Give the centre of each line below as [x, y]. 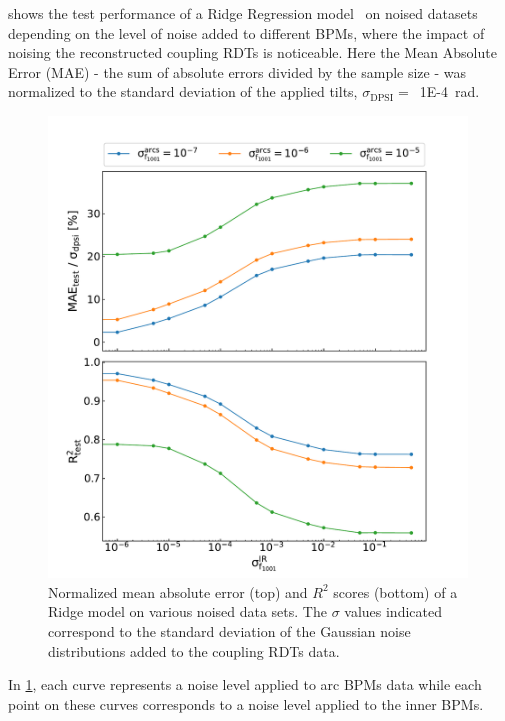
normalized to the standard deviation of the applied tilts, [183, 91]
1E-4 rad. [449, 91]
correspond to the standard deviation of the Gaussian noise [229, 630]
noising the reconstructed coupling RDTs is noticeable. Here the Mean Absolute [252, 52]
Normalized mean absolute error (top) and [178, 591]
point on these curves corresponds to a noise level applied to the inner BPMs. [246, 703]
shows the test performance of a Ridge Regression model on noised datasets [243, 13]
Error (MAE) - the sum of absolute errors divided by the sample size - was [237, 71]
